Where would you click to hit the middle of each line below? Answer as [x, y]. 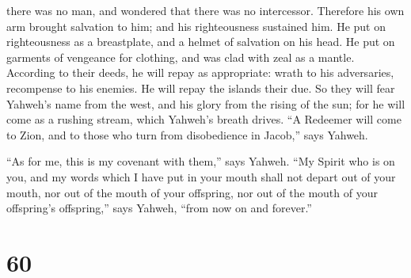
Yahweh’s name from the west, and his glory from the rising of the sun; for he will [206, 103]
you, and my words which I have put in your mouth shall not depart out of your [201, 176]
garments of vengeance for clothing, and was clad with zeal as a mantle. [181, 57]
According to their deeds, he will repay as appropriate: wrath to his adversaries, [200, 72]
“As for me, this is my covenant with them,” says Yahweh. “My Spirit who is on [201, 161]
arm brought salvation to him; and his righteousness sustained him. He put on [196, 26]
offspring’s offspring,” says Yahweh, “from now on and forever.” [159, 208]
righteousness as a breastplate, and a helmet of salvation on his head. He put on [201, 42]
